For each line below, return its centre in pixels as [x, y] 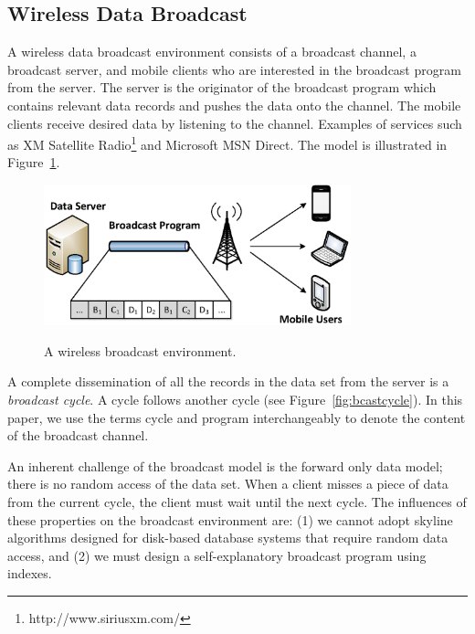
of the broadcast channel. [78, 435]
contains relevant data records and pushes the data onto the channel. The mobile [234, 105]
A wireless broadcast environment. [140, 350]
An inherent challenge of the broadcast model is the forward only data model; [225, 465]
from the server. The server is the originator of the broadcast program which [222, 87]
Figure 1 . [34, 162]
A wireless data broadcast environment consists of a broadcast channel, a [212, 52]
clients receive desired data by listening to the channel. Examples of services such [235, 123]
